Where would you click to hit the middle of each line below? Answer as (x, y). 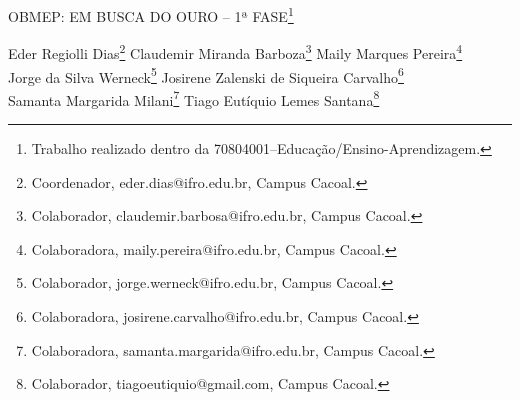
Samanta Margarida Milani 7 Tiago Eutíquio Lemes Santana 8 (194, 98)
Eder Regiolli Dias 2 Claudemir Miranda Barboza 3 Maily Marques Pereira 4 (235, 51)
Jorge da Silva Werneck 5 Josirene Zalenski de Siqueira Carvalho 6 (206, 75)
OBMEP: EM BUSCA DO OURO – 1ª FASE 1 (151, 14)
